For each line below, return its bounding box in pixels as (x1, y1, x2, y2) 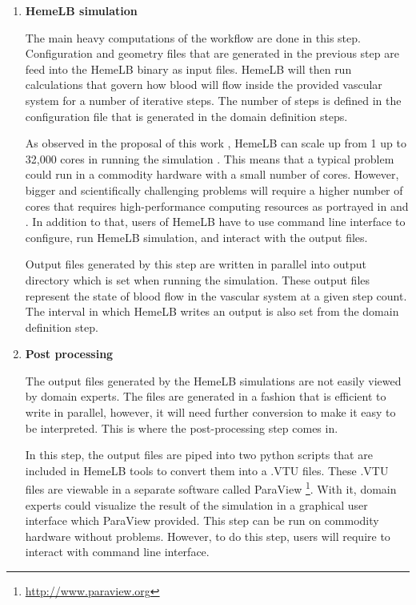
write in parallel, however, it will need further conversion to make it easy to (25, 404, 396, 421)
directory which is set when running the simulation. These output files (25, 271, 370, 288)
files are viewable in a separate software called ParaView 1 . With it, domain (25, 478, 397, 498)
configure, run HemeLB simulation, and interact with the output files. (25, 228, 368, 245)
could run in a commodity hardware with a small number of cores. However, (25, 166, 399, 183)
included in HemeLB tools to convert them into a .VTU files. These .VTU (25, 462, 389, 478)
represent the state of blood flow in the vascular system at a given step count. (25, 287, 407, 304)
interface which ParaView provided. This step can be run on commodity (25, 512, 379, 529)
